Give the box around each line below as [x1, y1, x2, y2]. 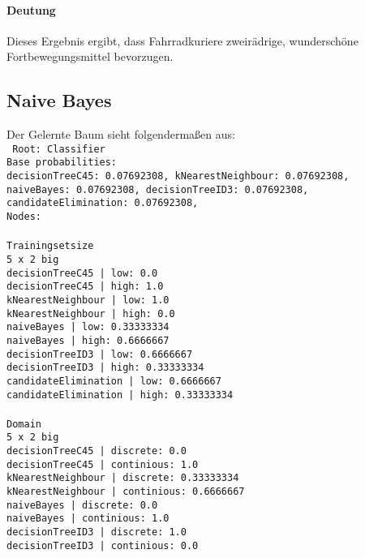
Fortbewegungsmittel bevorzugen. [6, 48, 174, 65]
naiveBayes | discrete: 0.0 [6, 499, 158, 511]
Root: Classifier [12, 143, 105, 155]
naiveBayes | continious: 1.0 [6, 513, 170, 525]
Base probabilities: [6, 157, 118, 169]
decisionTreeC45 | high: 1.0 [6, 281, 164, 293]
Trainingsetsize [6, 240, 94, 252]
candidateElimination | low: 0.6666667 [6, 375, 221, 387]
